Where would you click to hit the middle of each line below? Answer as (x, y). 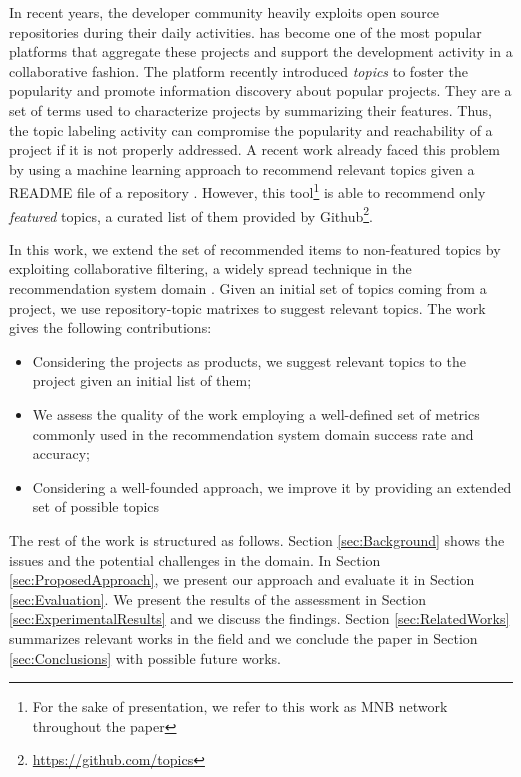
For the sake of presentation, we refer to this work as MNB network (240, 706)
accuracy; (61, 453)
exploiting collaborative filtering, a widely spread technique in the (210, 268)
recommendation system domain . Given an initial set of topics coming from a (248, 288)
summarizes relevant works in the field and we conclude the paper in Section (243, 637)
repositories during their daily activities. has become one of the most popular (245, 31)
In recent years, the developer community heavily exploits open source (224, 12)
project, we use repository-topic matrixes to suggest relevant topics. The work (247, 307)
